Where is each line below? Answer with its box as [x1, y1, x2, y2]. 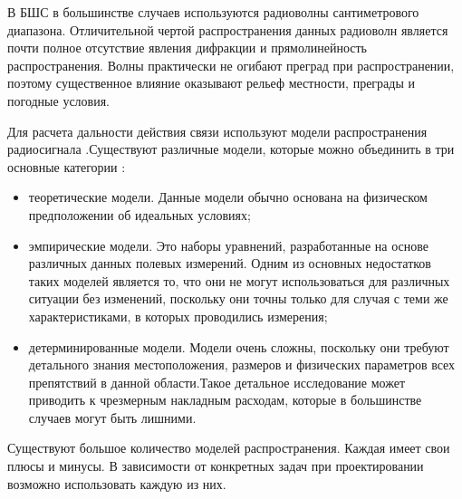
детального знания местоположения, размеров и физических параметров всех [28, 355, 456, 374]
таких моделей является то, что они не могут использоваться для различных [28, 271, 450, 290]
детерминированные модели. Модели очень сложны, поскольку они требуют [28, 337, 449, 356]
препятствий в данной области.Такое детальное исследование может [28, 372, 406, 391]
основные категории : [7, 157, 126, 176]
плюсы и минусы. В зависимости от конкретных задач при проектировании [7, 456, 424, 475]
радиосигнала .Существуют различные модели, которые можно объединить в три [7, 139, 455, 158]
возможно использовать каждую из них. [7, 474, 226, 493]
